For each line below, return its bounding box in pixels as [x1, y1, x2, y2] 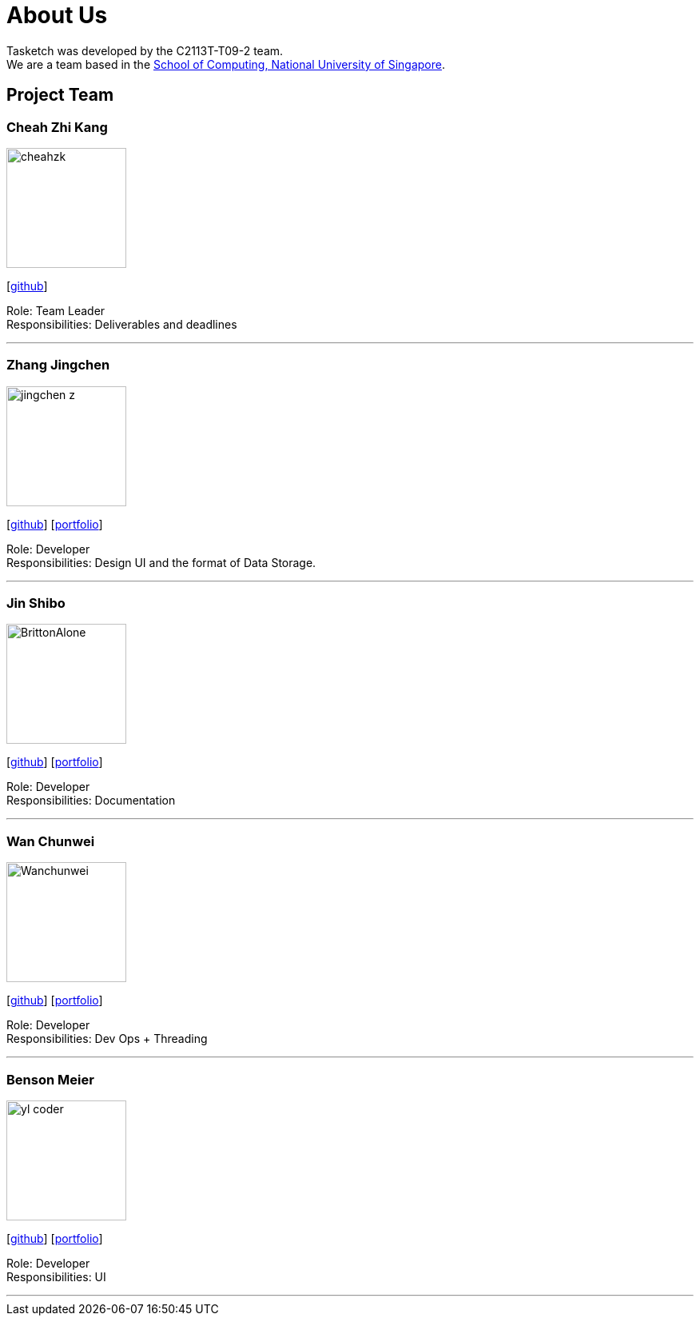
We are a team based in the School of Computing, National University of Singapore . [6, 57, 446, 71]
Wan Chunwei [6, 833, 95, 849]
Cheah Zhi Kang [6, 118, 108, 135]
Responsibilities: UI [6, 1269, 106, 1284]
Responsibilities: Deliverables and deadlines [6, 317, 237, 331]
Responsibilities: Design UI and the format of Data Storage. [6, 555, 316, 569]
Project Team [6, 85, 114, 106]
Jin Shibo [6, 595, 66, 612]
